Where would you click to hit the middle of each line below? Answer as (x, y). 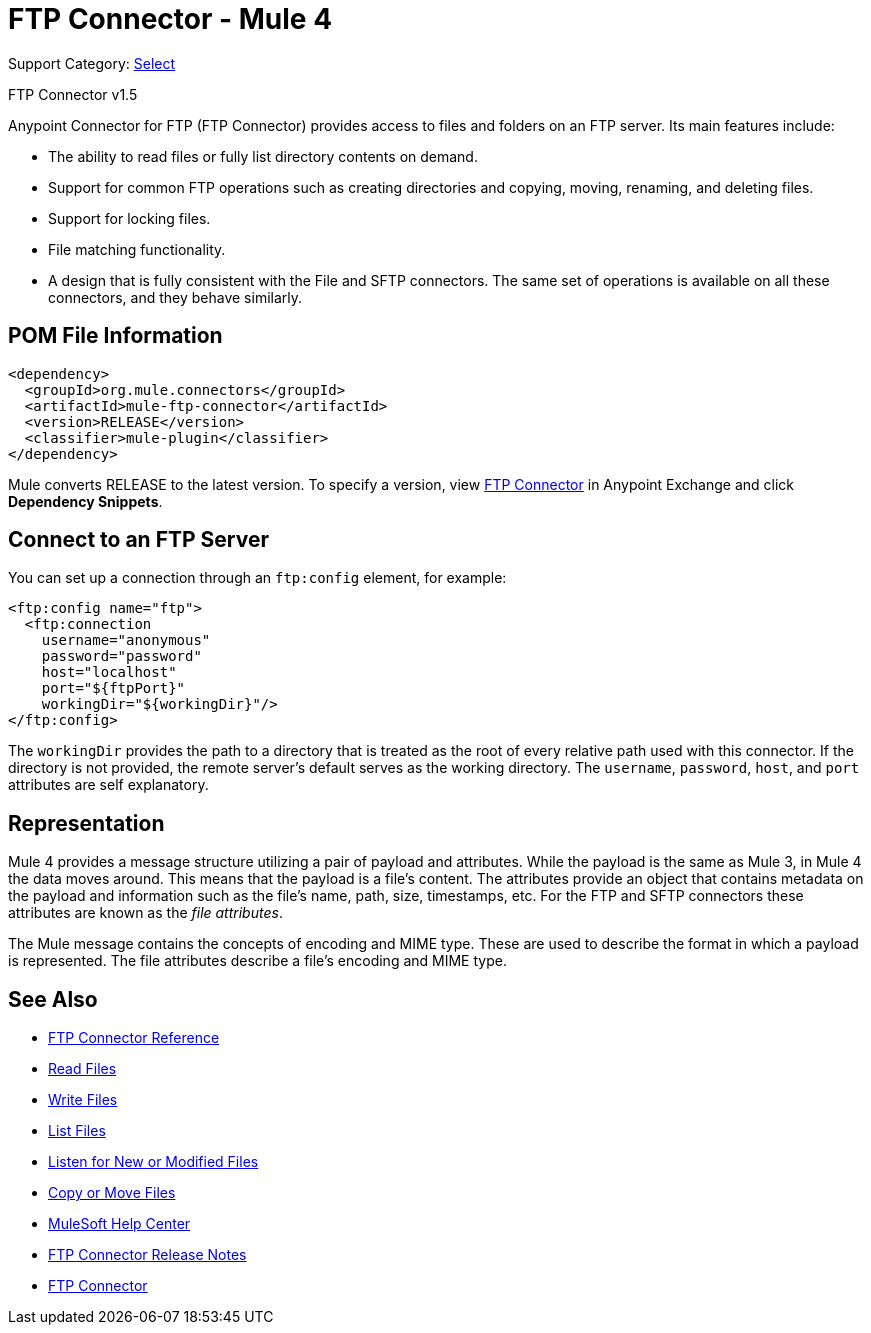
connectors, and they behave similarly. (175, 297)
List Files (77, 1131)
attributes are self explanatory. (108, 785)
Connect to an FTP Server (139, 540)
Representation (86, 823)
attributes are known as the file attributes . (145, 913)
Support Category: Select (92, 63)
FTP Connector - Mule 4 (170, 19)
